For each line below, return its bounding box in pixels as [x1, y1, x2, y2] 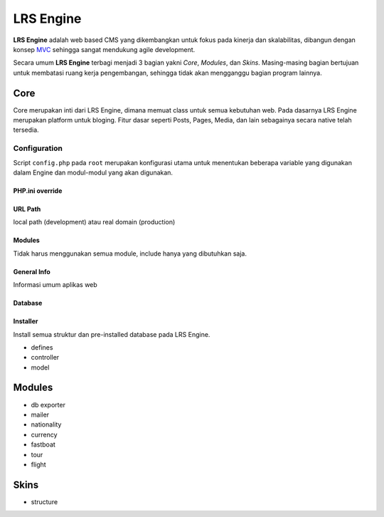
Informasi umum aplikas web [13, 281, 97, 289]
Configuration [13, 143, 63, 153]
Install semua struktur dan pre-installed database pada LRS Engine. [13, 330, 210, 338]
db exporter [31, 400, 65, 409]
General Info [13, 267, 51, 276]
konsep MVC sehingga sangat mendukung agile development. [13, 45, 196, 53]
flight [31, 460, 46, 469]
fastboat [31, 440, 56, 449]
